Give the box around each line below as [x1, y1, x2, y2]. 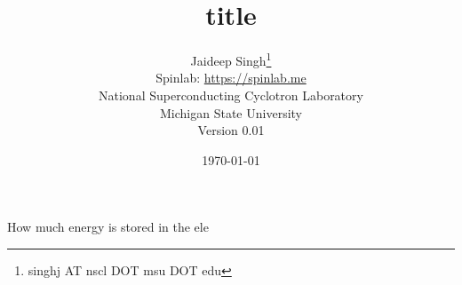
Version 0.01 [197, 121, 265, 139]
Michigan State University [160, 103, 302, 122]
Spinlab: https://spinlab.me [155, 68, 307, 87]
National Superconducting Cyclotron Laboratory [99, 85, 363, 104]
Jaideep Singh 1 [190, 49, 272, 69]
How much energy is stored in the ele [7, 218, 209, 236]
